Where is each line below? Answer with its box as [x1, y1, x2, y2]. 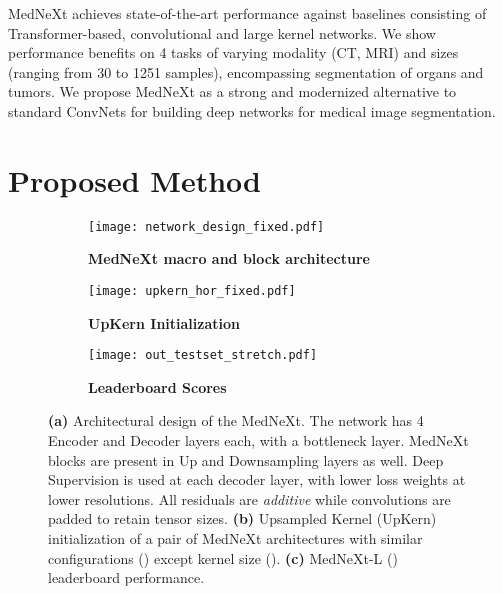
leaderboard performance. [48, 567, 205, 588]
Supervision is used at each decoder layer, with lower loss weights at [48, 469, 466, 490]
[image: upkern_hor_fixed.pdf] [88, 283, 296, 298]
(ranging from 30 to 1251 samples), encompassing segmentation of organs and [8, 61, 484, 82]
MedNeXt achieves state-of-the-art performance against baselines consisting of [8, 3, 487, 23]
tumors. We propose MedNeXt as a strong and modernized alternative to [8, 81, 457, 102]
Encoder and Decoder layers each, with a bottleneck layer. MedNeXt [48, 430, 469, 451]
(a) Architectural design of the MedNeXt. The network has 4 [48, 410, 424, 431]
